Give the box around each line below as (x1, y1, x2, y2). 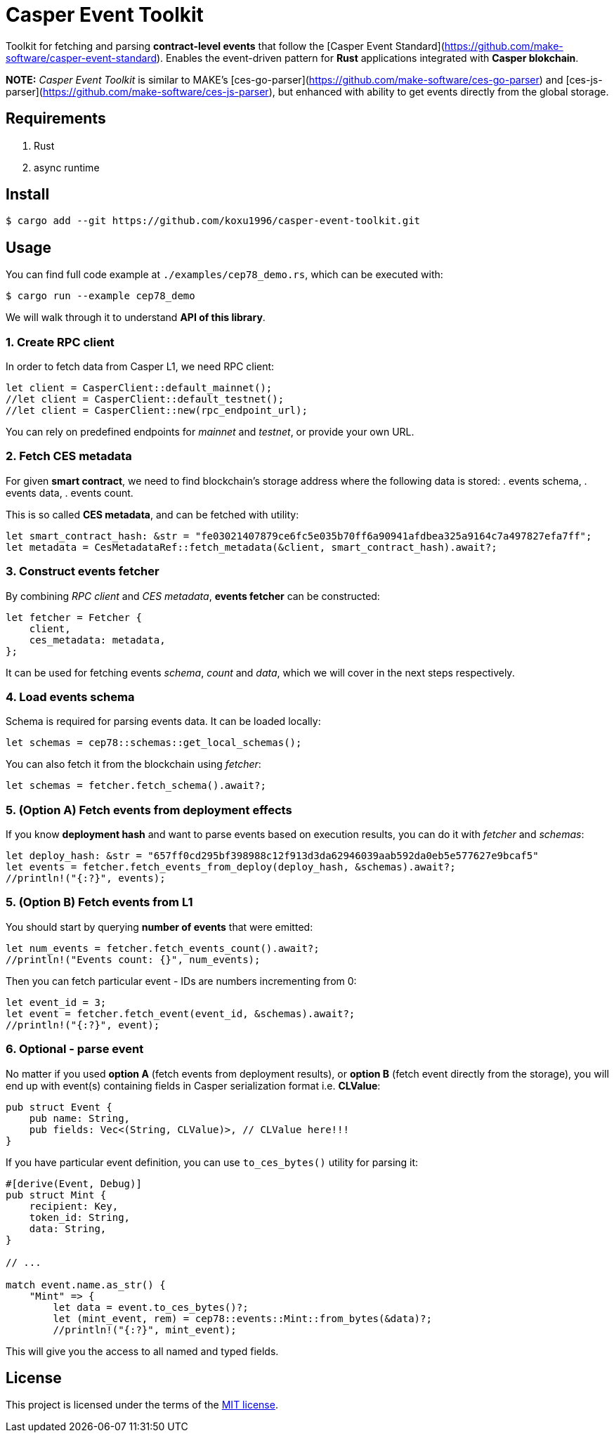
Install (6, 185, 50, 204)
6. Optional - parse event (6, 1042, 144, 1057)
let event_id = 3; (6, 996, 107, 1008)
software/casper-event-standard (6, 51, 157, 64)
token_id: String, (29, 1211, 131, 1223)
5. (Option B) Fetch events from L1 (6, 895, 193, 910)
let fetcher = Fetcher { (6, 611, 142, 623)
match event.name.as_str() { (6, 1279, 166, 1290)
